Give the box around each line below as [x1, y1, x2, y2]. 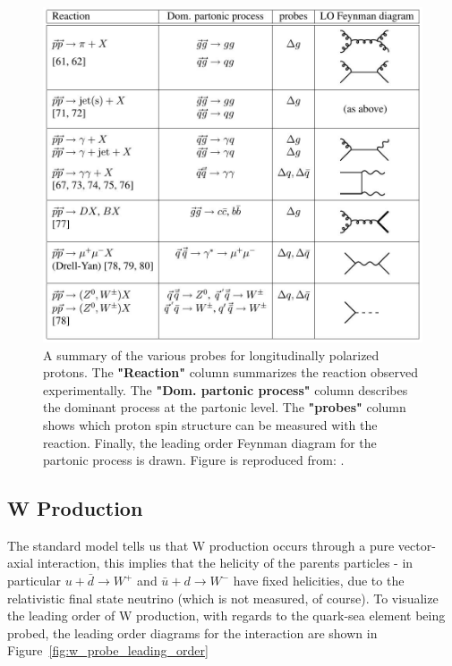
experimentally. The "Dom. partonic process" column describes [43, 380, 408, 399]
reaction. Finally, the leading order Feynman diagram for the [43, 433, 377, 451]
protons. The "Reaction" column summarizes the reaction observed [43, 363, 419, 382]
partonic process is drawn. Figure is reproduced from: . [43, 451, 345, 469]
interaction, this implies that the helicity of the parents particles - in [37, 553, 414, 572]
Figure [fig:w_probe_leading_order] [7, 641, 209, 660]
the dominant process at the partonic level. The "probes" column [43, 398, 406, 417]
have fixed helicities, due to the [233, 571, 405, 590]
